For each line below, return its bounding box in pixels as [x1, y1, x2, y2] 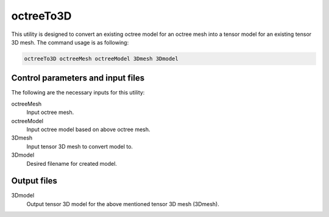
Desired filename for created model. [26, 160, 117, 167]
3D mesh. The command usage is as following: [11, 38, 129, 46]
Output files [11, 176, 58, 186]
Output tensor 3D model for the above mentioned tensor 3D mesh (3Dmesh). [26, 200, 219, 207]
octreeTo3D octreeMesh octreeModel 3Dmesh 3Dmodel [24, 55, 179, 62]
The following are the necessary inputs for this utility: [11, 89, 145, 96]
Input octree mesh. [26, 108, 74, 116]
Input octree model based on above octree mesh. [26, 126, 150, 133]
